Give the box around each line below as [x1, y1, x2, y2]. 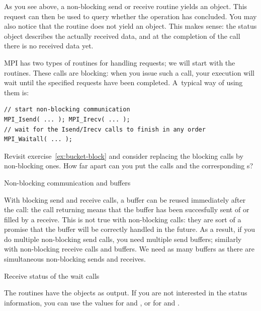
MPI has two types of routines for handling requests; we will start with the [4, 57, 235, 68]
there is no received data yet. [4, 40, 94, 51]
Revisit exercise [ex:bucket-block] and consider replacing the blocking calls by [4, 150, 243, 161]
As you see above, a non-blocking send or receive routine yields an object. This [4, 1, 247, 11]
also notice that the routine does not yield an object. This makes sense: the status [4, 21, 257, 31]
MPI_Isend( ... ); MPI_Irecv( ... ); [4, 115, 130, 123]
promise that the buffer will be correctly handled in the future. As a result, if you [4, 224, 255, 234]
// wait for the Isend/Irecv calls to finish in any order [4, 126, 206, 133]
